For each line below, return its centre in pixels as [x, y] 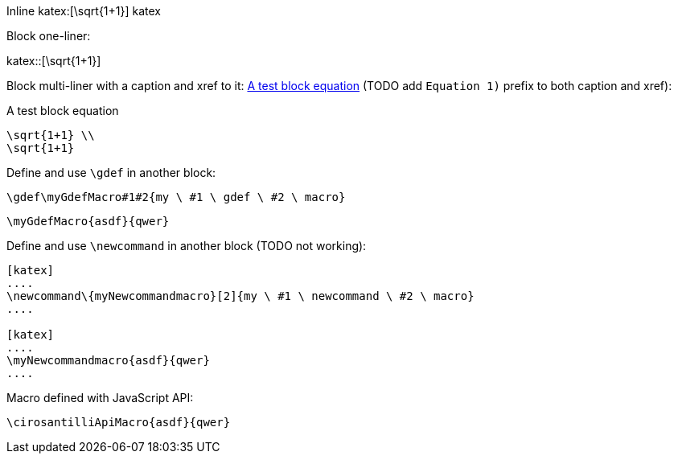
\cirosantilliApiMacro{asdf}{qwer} [119, 422]
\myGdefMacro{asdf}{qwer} [88, 221]
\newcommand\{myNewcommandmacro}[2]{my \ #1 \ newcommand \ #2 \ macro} [240, 296]
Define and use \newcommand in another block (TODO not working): [187, 246]
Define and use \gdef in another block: [111, 172]
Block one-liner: [49, 36]
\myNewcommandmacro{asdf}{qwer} [108, 360]
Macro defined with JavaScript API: [100, 398]
